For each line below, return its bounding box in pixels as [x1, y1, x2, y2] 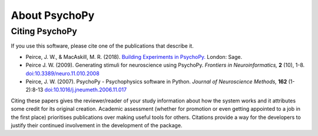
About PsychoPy [11, 9, 95, 22]
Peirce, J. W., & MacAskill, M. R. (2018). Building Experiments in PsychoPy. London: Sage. [25, 53, 243, 60]
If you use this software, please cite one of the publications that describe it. [11, 42, 194, 49]
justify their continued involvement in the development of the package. [11, 121, 183, 129]
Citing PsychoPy [11, 26, 78, 37]
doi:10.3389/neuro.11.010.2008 [25, 69, 100, 77]
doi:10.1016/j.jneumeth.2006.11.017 [44, 86, 127, 94]
